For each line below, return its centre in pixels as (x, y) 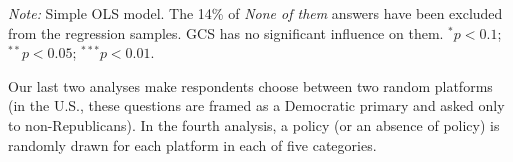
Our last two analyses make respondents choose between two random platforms (250, 85)
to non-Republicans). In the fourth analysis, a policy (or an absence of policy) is (254, 124)
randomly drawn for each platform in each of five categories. (192, 144)
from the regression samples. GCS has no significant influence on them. (226, 32)
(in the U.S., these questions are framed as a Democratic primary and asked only (256, 105)
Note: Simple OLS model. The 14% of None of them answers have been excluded (255, 13)
